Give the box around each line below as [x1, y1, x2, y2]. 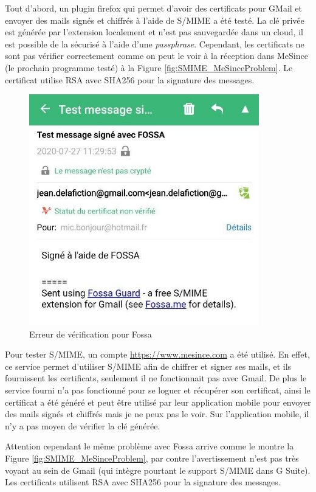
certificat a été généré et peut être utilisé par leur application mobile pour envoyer [5, 395, 311, 408]
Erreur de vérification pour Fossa [29, 327, 152, 340]
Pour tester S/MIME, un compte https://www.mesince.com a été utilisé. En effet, [5, 348, 310, 361]
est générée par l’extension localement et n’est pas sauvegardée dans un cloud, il [5, 26, 303, 38]
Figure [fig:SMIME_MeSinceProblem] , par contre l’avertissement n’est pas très [5, 451, 299, 464]
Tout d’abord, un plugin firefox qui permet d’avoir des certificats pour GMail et [5, 2, 303, 14]
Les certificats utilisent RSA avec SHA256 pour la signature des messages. [5, 476, 281, 488]
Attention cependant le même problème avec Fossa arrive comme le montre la [5, 440, 294, 452]
